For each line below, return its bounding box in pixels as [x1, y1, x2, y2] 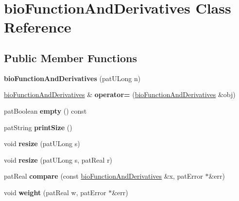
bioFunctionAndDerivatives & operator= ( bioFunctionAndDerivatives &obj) [4, 89, 236, 100]
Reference [4, 17, 71, 37]
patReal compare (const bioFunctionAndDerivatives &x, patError [4, 171, 203, 181]
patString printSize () [4, 122, 72, 132]
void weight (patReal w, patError [4, 187, 106, 197]
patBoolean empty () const [4, 105, 87, 116]
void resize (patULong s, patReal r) [4, 154, 113, 165]
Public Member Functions [4, 50, 137, 65]
